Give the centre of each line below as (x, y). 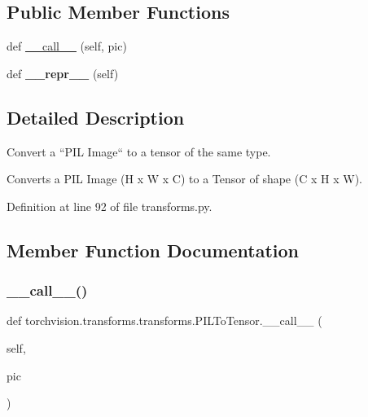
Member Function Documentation (153, 250)
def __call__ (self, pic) (67, 46)
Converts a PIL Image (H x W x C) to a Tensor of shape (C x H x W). (184, 179)
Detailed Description (96, 117)
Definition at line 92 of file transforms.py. (110, 206)
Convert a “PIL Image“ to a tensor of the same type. (139, 151)
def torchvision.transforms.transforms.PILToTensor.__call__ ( (164, 320)
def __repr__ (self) (63, 73)
